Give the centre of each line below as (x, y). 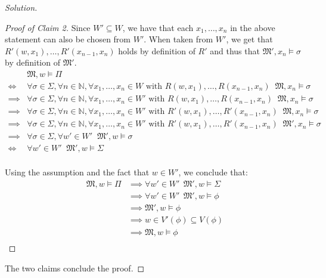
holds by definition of (157, 50)
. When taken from (178, 39)
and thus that (235, 50)
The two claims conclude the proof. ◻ (75, 268)
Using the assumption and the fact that (77, 172)
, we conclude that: (213, 172)
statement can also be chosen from (68, 39)
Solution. (21, 7)
